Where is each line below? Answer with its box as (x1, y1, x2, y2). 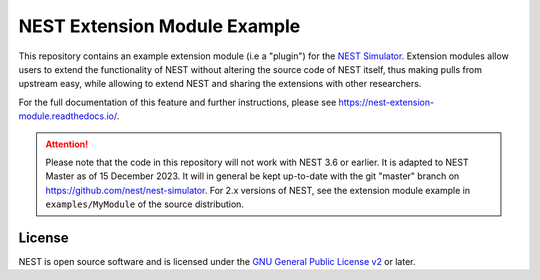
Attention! (45, 138, 89, 150)
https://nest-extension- (338, 96, 435, 108)
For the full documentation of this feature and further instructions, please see (18, 96, 337, 108)
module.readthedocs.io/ (18, 110, 117, 122)
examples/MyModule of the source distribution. (45, 198, 245, 210)
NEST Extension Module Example (18, 15, 301, 37)
